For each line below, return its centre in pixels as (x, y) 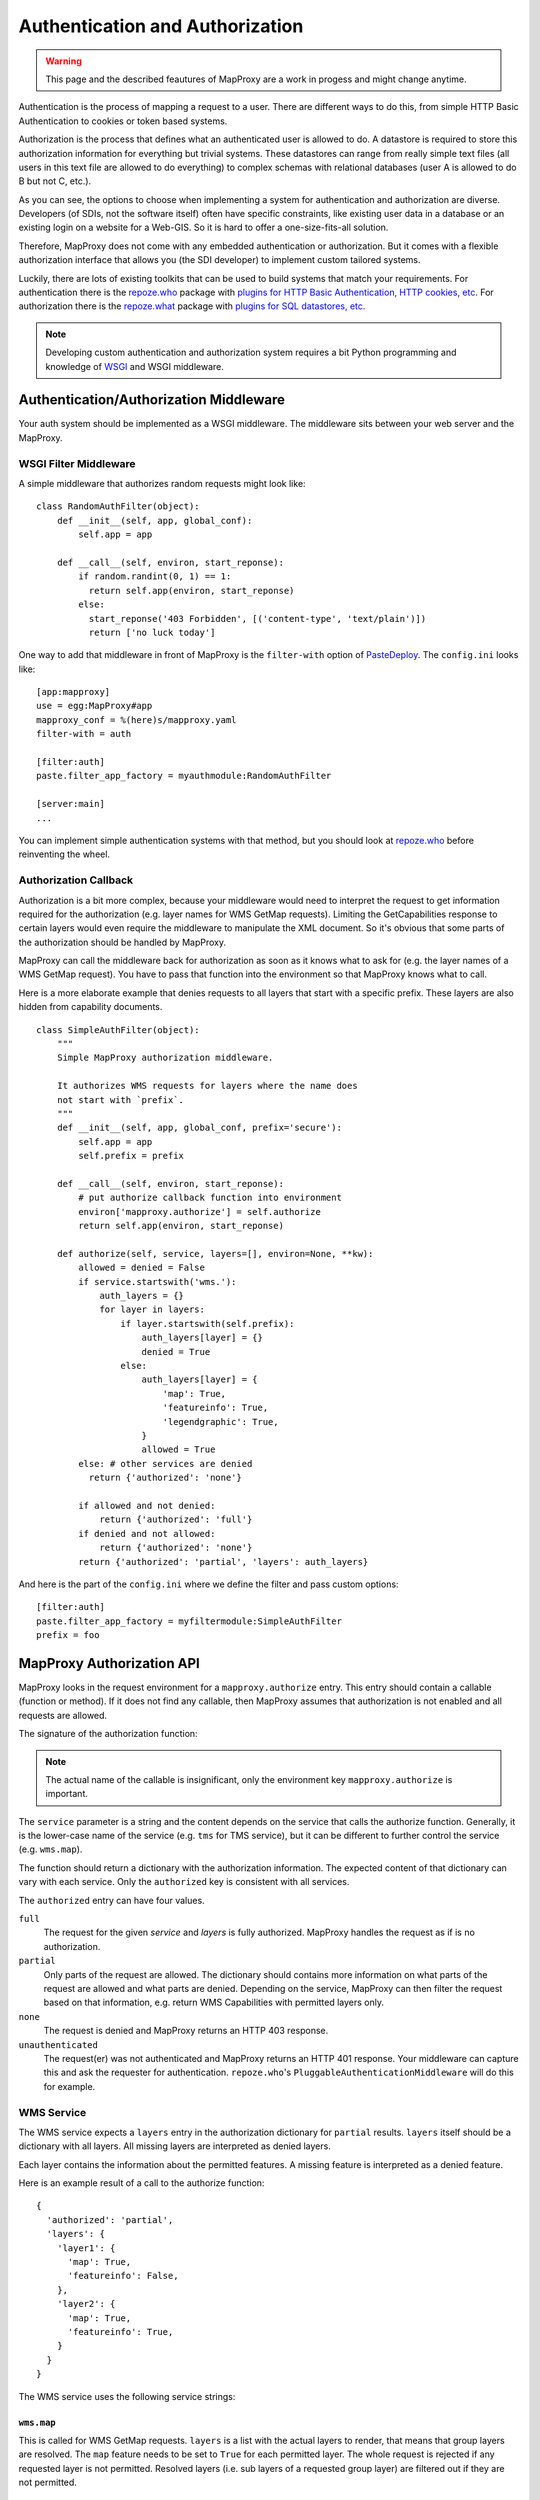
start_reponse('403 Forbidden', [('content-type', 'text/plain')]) (257, 618)
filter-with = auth (84, 734)
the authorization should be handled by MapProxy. (122, 942)
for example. (69, 2086)
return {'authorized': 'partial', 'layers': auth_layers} (223, 1561)
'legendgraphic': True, (220, 1421)
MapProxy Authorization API (109, 1663)
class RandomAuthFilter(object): (118, 506)
